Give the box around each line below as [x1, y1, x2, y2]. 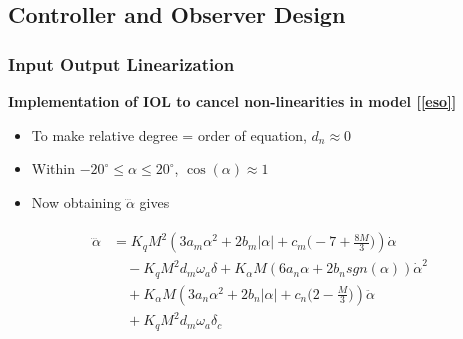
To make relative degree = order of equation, [31, 124, 307, 145]
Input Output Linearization [8, 51, 235, 76]
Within [31, 158, 75, 179]
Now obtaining [31, 191, 122, 212]
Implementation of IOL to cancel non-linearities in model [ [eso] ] [8, 91, 457, 111]
